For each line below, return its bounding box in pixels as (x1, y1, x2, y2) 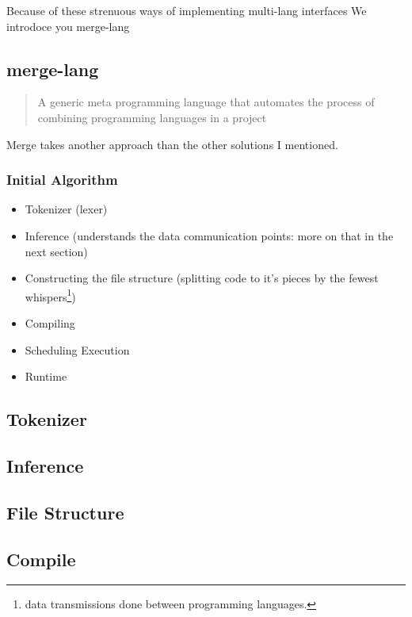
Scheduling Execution (25, 341, 130, 358)
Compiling (25, 315, 75, 331)
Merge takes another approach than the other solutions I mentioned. (6, 136, 338, 152)
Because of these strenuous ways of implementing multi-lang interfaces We (6, 2, 367, 18)
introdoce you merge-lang (6, 17, 130, 34)
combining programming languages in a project (37, 109, 267, 125)
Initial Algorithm (6, 170, 118, 190)
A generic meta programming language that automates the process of (37, 94, 375, 110)
